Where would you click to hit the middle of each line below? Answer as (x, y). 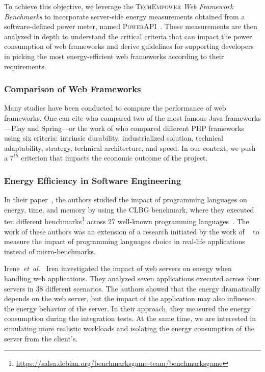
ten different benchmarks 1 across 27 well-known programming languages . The (127, 220)
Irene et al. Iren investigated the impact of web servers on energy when (118, 268)
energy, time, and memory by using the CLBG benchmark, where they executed (129, 209)
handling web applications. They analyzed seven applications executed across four (132, 278)
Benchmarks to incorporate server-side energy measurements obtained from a (125, 16)
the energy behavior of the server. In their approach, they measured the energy (127, 308)
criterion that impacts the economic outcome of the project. (114, 158)
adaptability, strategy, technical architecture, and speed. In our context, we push (130, 148)
